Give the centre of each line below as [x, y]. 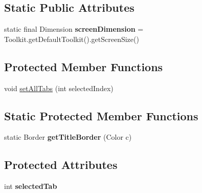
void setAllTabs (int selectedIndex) [59, 88]
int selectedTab [31, 186]
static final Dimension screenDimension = [74, 29]
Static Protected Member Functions [101, 115]
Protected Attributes [61, 165]
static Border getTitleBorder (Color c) [68, 137]
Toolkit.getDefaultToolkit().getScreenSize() [72, 39]
